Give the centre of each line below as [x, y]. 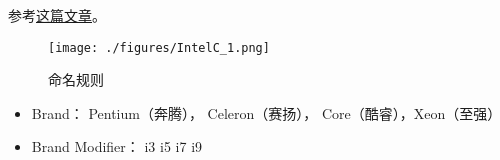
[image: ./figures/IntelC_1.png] [159, 47]
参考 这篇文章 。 [57, 15]
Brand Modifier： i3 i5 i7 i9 [117, 146]
